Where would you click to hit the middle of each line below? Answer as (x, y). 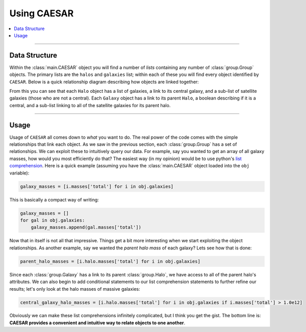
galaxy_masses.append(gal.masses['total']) (86, 227)
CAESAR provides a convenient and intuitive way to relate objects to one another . (97, 323)
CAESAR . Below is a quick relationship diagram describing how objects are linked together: (104, 82)
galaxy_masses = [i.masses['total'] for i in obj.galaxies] (97, 186)
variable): (19, 173)
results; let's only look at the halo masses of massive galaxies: (75, 289)
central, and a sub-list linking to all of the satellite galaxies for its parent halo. (90, 105)
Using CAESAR (42, 13)
